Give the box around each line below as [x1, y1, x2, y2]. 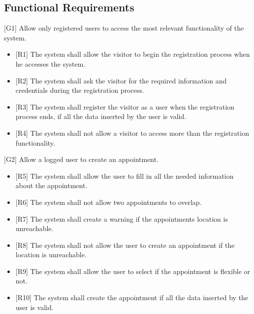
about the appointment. [15, 180, 88, 191]
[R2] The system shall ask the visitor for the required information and [15, 75, 227, 85]
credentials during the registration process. [15, 85, 144, 95]
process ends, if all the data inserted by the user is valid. [15, 111, 187, 121]
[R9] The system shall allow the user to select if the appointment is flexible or [15, 266, 251, 276]
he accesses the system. [15, 58, 86, 69]
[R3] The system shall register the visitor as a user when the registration [15, 101, 235, 112]
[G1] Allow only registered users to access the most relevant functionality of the [4, 23, 244, 33]
